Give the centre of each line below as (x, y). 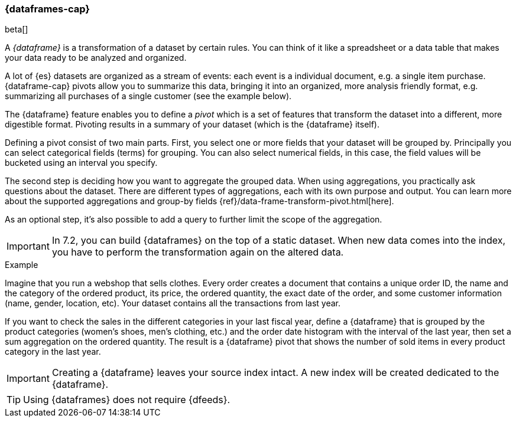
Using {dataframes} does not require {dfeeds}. (127, 400)
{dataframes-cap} (47, 9)
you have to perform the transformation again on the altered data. (198, 252)
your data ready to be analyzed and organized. (96, 58)
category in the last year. (53, 352)
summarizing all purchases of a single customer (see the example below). (148, 96)
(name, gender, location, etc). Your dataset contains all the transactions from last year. (173, 303)
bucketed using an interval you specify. (81, 163)
